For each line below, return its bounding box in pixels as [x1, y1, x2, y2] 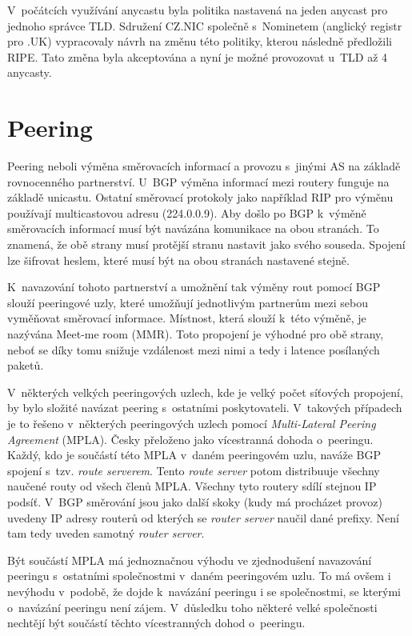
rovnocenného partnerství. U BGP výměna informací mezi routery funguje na [7, 173, 390, 190]
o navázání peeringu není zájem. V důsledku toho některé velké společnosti [7, 598, 378, 615]
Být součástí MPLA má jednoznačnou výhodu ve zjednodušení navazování [7, 551, 372, 568]
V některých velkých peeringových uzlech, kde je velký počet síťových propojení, [7, 383, 403, 400]
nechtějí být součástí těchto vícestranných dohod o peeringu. [7, 614, 306, 631]
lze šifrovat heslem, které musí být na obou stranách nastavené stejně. [7, 251, 350, 268]
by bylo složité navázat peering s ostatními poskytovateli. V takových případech [7, 399, 402, 416]
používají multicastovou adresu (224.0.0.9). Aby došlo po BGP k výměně [7, 204, 366, 221]
